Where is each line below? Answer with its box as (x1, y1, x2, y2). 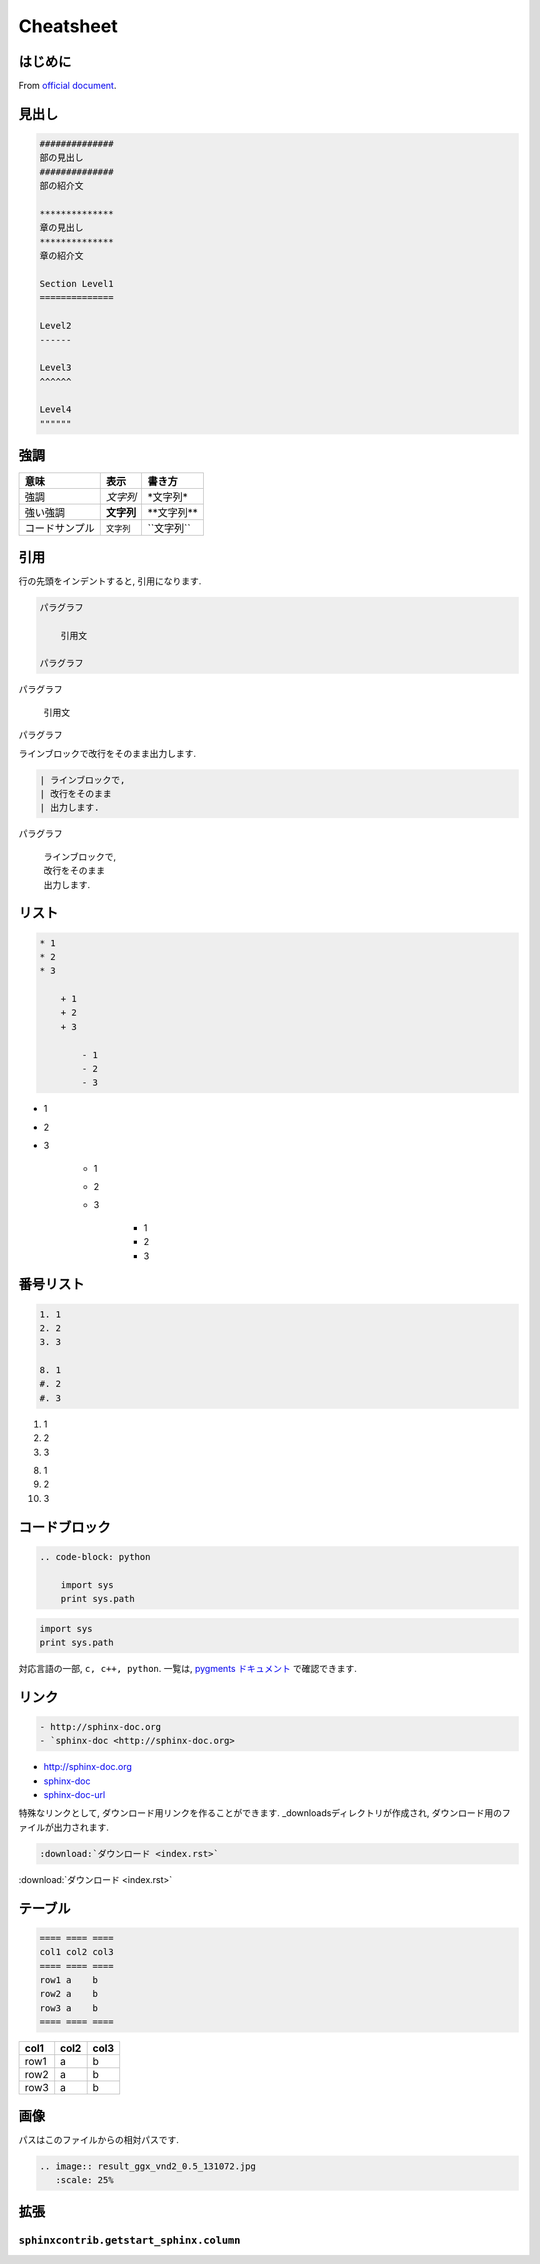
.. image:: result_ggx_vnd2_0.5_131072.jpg (39, 2160, 257, 2172)
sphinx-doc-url (43, 1789, 106, 1801)
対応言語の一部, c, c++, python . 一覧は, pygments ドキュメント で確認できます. (18, 1662, 357, 1674)
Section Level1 (39, 278, 114, 289)
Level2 (39, 320, 72, 332)
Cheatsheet (18, 15, 119, 37)
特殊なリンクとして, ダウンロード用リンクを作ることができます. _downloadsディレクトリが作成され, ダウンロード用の (18, 1807, 503, 1819)
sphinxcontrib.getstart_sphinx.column (18, 2234, 241, 2247)
